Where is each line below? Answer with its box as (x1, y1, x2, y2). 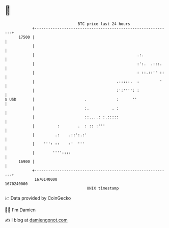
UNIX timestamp (87, 185, 119, 191)
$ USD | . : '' (5, 96, 137, 102)
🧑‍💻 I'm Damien (5, 207, 36, 213)
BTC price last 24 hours (77, 21, 130, 26)
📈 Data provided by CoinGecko (5, 195, 71, 201)
